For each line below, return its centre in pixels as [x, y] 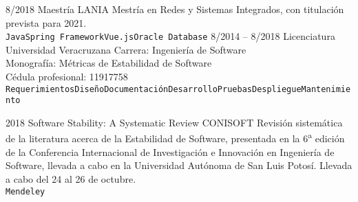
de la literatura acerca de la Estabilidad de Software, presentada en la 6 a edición [175, 137]
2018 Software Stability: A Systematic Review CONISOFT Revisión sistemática [174, 122]
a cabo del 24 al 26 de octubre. [71, 178]
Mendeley [25, 191]
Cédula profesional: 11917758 [67, 77]
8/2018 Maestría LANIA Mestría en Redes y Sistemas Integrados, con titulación [175, 9]
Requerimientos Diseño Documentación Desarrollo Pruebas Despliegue [154, 89]
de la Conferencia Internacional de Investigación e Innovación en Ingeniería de [170, 151]
